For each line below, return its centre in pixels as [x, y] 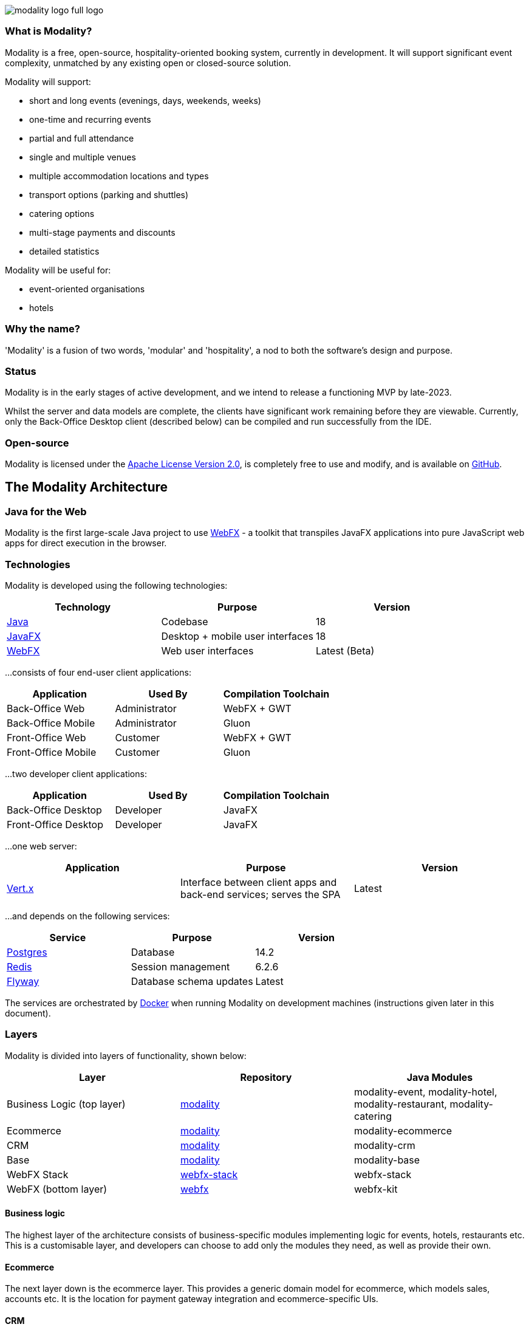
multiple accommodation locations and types [119, 176]
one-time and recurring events [90, 119]
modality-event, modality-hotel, [425, 1092]
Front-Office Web [46, 737]
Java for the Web [46, 511]
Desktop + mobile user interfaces [237, 636]
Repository [266, 1077]
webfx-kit [376, 1189]
